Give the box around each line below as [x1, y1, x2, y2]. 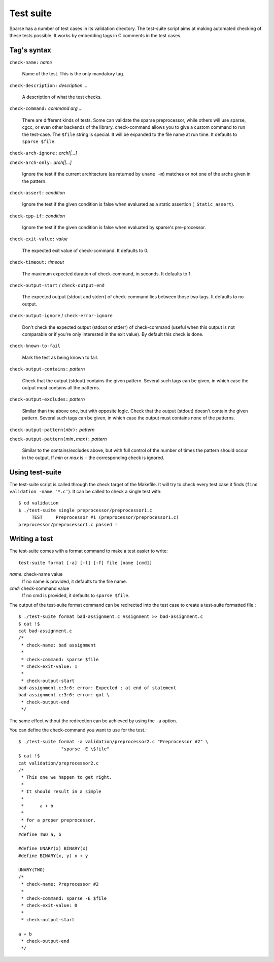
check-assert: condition [9, 189, 65, 195]
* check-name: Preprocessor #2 [21, 881, 99, 887]
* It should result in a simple [21, 789, 101, 795]
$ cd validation [18, 500, 59, 506]
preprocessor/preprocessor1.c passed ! [18, 522, 118, 527]
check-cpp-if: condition [9, 213, 65, 219]
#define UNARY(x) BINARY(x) [18, 845, 88, 852]
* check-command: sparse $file [21, 657, 99, 662]
